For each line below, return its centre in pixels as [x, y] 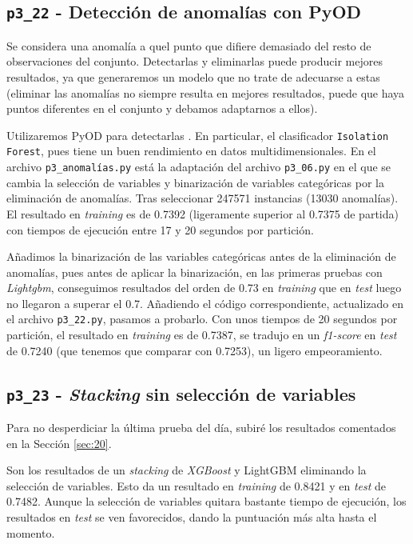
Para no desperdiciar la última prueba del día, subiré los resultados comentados [201, 428]
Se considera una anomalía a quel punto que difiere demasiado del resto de [189, 45]
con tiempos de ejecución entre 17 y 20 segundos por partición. [160, 229]
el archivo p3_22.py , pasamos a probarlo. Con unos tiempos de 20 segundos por [202, 319]
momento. [31, 532]
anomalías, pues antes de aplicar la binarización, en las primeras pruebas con [195, 272]
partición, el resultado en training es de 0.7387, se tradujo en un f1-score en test [202, 335]
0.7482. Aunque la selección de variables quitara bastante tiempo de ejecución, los [206, 501]
